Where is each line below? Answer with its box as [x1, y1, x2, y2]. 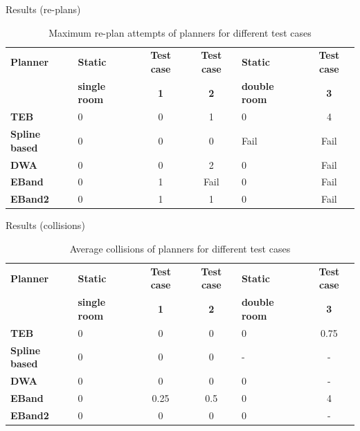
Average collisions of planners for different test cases [69, 241, 291, 255]
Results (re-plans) [6, 2, 81, 16]
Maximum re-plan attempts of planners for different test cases [48, 25, 312, 39]
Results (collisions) [6, 218, 85, 232]
